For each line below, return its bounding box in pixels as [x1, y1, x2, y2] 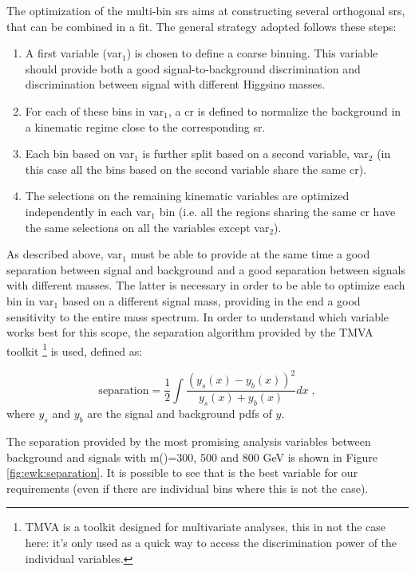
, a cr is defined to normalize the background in [168, 102, 401, 119]
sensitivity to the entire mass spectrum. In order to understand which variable [6, 308, 389, 325]
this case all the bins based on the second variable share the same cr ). [25, 160, 367, 177]
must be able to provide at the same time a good [130, 246, 370, 262]
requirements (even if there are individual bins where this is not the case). [6, 479, 369, 496]
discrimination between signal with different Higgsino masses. [25, 76, 326, 93]
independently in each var [25, 203, 152, 219]
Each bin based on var [25, 145, 135, 162]
